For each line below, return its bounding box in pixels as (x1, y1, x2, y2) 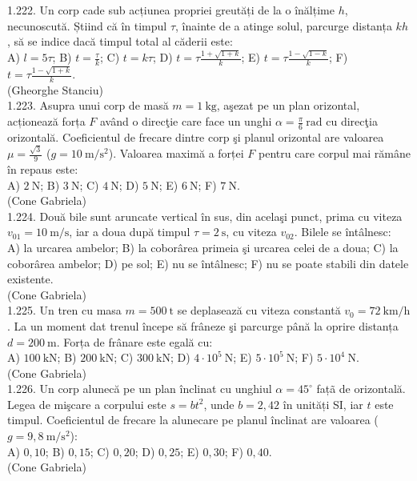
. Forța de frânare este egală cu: (56, 333, 213, 350)
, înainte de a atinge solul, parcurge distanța (175, 17, 392, 34)
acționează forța (7, 113, 86, 130)
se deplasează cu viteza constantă (177, 302, 341, 319)
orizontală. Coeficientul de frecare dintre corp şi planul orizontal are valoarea (7, 128, 384, 145)
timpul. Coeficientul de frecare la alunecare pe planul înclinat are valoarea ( (7, 411, 379, 428)
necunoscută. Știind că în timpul (7, 17, 167, 34)
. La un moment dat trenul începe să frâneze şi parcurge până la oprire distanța (7, 317, 399, 334)
